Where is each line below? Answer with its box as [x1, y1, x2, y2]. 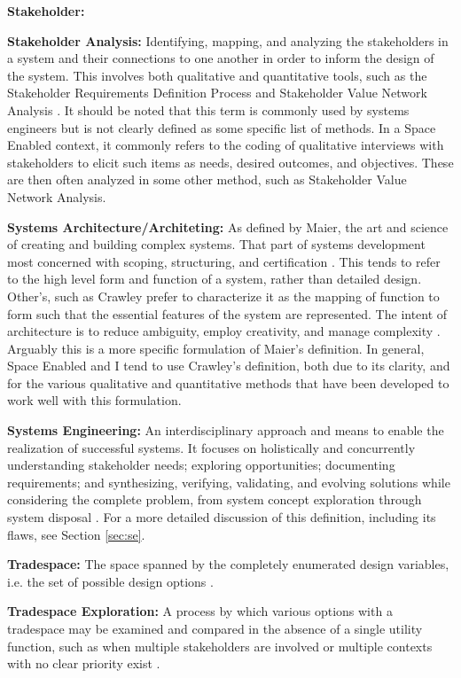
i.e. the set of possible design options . [7, 572, 214, 590]
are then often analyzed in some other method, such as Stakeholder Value [7, 170, 407, 189]
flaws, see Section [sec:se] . [7, 525, 145, 543]
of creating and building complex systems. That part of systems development [7, 235, 426, 253]
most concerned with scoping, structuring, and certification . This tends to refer [7, 252, 441, 270]
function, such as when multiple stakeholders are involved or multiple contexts [7, 636, 433, 655]
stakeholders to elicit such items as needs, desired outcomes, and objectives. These [7, 152, 454, 171]
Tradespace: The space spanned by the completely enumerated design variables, [7, 555, 449, 573]
